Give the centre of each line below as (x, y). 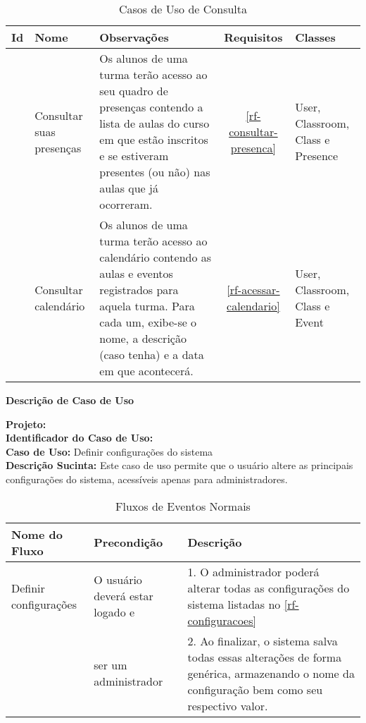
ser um (111, 665)
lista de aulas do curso (154, 123)
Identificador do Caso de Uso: (80, 438)
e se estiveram (134, 156)
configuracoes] (222, 620)
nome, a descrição (143, 338)
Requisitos (253, 37)
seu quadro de (134, 91)
